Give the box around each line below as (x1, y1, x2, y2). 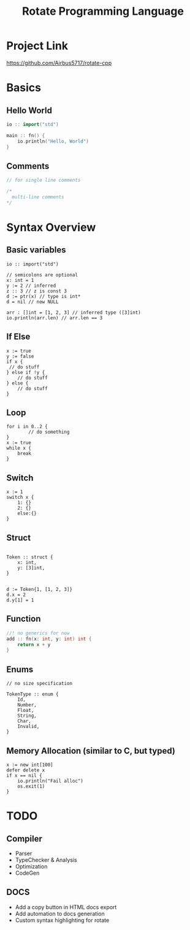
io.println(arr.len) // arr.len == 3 (6, 315, 103, 321)
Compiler (6, 834, 43, 844)
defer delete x (6, 767, 45, 773)
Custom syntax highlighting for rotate (15, 916, 110, 924)
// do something (28, 429, 70, 436)
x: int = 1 (6, 277, 34, 283)
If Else (6, 332, 31, 342)
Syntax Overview (6, 220, 96, 234)
